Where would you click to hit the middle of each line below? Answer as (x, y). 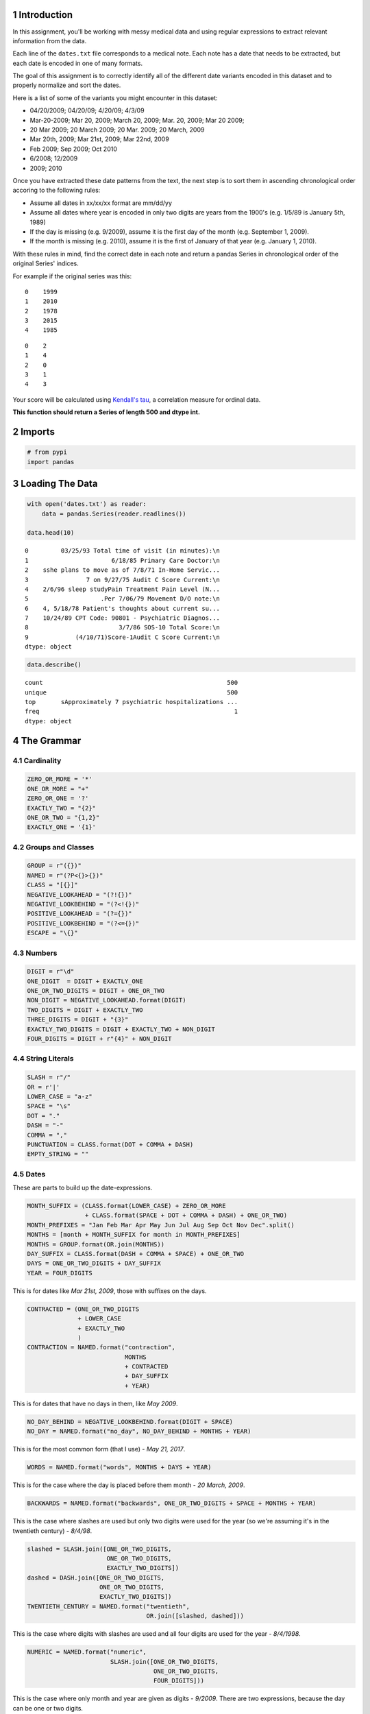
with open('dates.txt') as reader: (87, 504)
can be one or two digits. (48, 1708)
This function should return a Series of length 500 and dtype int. (106, 412)
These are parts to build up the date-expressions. (83, 1188)
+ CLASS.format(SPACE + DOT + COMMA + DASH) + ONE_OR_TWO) (186, 1216)
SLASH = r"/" (49, 1077)
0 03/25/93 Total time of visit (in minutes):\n (123, 551)
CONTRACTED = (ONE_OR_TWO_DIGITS (83, 1309)
